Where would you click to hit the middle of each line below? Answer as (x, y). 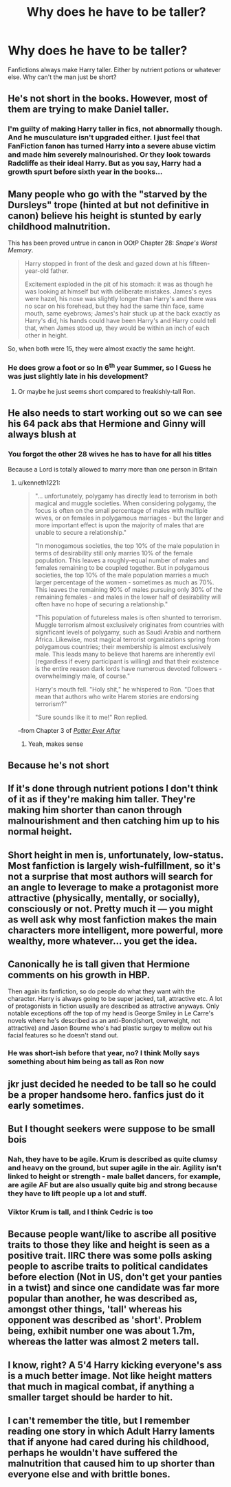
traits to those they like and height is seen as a (109, 1245)
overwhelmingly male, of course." (82, 676)
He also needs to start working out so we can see (115, 413)
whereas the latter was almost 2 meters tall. (103, 1342)
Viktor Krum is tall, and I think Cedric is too (80, 1212)
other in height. (46, 335)
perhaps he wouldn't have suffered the (93, 1453)
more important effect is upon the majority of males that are (120, 525)
